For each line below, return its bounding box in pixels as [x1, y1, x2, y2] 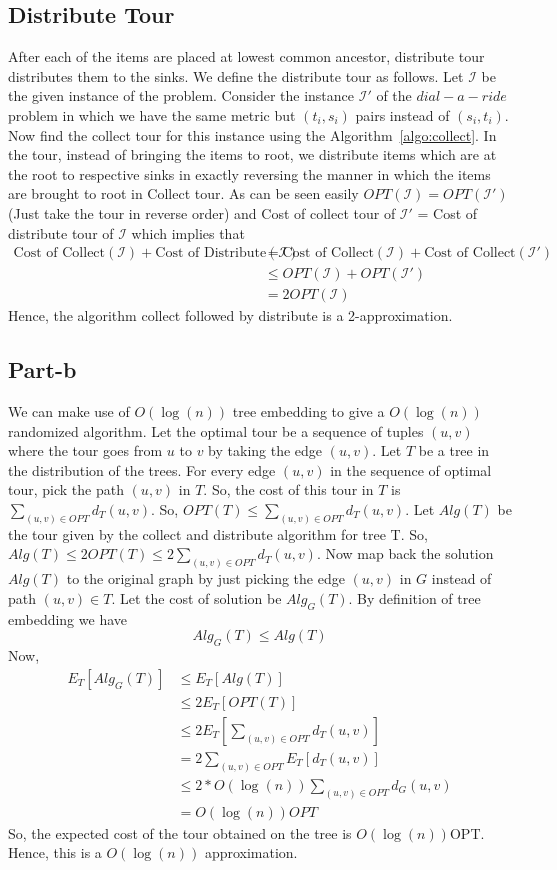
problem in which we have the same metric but [8, 104, 296, 125]
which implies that [131, 222, 245, 243]
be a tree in [418, 440, 490, 461]
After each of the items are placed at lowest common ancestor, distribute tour [8, 46, 485, 67]
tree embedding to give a [232, 401, 385, 422]
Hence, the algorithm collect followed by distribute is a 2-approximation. [8, 305, 453, 326]
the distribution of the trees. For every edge [8, 459, 276, 480]
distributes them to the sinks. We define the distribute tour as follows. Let [8, 65, 464, 86]
